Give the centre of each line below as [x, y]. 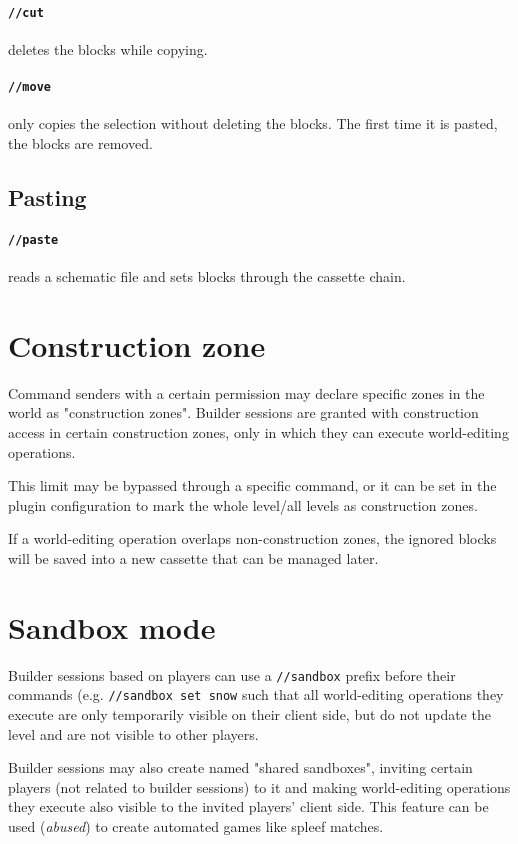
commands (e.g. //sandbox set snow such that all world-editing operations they [256, 694]
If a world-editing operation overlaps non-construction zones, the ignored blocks [252, 538]
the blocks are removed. [80, 142]
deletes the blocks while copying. [108, 48]
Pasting [47, 196]
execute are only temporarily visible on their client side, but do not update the [249, 714]
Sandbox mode [112, 626]
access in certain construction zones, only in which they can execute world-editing [258, 432]
